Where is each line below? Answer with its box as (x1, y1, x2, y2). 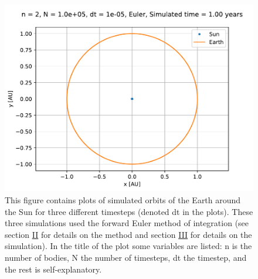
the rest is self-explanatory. (5, 263, 102, 275)
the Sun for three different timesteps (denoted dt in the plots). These (5, 205, 253, 217)
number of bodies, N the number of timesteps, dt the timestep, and (5, 251, 247, 263)
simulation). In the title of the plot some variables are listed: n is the (5, 240, 252, 252)
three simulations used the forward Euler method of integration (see (5, 217, 249, 229)
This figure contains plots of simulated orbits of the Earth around (5, 194, 241, 206)
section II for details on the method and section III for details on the (5, 228, 252, 240)
